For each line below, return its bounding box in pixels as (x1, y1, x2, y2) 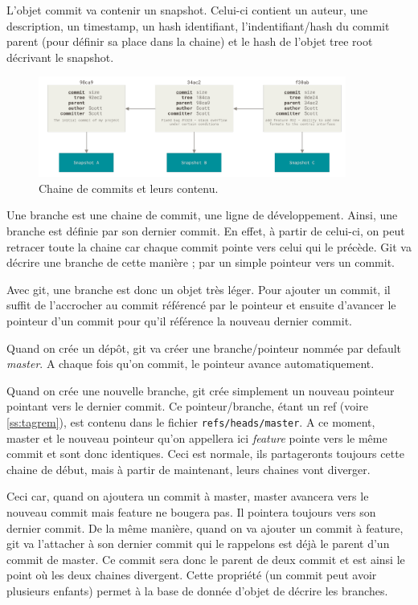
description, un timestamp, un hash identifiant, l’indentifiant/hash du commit (6, 17, 390, 34)
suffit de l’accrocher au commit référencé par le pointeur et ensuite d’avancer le (6, 296, 396, 313)
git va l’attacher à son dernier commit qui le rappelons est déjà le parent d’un (6, 535, 390, 552)
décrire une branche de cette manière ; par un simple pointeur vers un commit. (6, 254, 395, 271)
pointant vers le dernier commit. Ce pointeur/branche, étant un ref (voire (6, 398, 368, 415)
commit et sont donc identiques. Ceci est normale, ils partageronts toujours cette (6, 445, 404, 462)
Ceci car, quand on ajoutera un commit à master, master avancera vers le (6, 488, 369, 505)
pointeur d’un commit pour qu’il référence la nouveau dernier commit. (6, 312, 352, 329)
